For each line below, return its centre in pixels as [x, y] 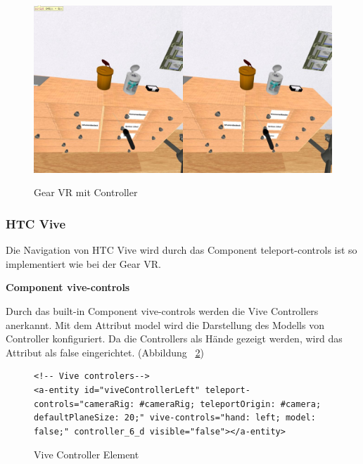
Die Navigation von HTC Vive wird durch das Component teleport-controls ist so [181, 250]
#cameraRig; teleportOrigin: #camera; [230, 404]
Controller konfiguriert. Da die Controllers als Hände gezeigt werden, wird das [174, 339]
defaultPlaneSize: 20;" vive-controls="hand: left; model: [175, 418]
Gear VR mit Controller [86, 192]
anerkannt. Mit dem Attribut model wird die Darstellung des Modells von [165, 324]
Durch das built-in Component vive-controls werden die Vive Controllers [162, 311]
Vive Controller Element [87, 455]
